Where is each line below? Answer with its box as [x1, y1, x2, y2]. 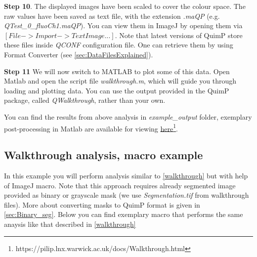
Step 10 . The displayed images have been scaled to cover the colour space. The [4, 1, 246, 11]
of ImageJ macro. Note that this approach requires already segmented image [4, 180, 236, 190]
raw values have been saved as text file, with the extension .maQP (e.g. [4, 10, 220, 21]
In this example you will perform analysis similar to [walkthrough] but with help [4, 170, 248, 180]
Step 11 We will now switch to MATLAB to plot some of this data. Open [4, 66, 230, 76]
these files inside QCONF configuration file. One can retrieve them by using [4, 40, 233, 50]
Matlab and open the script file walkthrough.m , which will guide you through [4, 76, 236, 86]
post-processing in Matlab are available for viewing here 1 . [4, 122, 178, 133]
